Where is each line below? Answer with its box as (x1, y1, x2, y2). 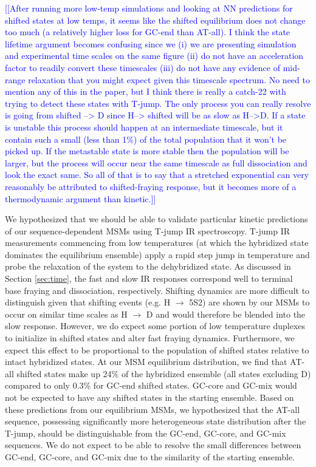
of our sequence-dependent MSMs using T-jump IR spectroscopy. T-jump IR (5, 224, 290, 237)
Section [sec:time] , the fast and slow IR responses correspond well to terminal (5, 272, 293, 285)
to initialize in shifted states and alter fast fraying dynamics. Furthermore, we (5, 332, 295, 344)
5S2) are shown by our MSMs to (189, 296, 310, 308)
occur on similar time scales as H (5, 307, 128, 320)
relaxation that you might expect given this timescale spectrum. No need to (28, 73, 310, 86)
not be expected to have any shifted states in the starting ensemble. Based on (5, 391, 294, 403)
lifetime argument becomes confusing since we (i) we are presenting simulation (5, 37, 297, 50)
